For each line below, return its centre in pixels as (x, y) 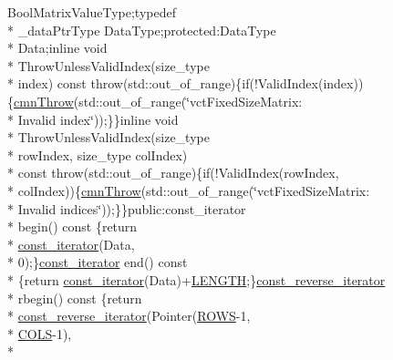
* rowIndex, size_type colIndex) (98, 154)
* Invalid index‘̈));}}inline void (93, 119)
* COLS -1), (40, 333)
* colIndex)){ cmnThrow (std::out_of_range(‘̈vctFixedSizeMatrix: (189, 190)
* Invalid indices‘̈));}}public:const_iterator (127, 208)
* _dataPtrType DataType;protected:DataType (142, 30)
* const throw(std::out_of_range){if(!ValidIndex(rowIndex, (173, 173)
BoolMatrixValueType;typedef (92, 12)
